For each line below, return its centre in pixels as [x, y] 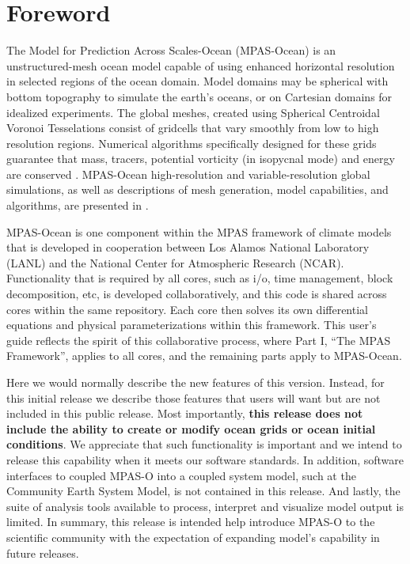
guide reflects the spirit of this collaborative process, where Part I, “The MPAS [199, 340]
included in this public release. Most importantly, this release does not [185, 413]
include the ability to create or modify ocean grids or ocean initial [191, 428]
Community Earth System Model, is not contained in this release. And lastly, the [203, 491]
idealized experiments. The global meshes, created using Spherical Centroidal [193, 112]
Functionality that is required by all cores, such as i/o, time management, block [200, 278]
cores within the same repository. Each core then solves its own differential [187, 309]
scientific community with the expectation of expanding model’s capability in [193, 537]
